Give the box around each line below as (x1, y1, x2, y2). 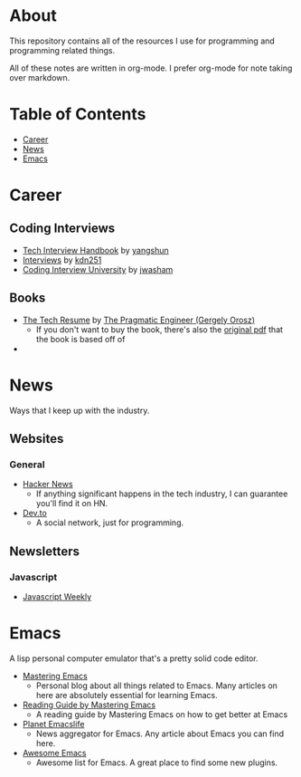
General (9, 458, 45, 471)
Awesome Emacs (22, 747, 87, 758)
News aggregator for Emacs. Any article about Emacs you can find (35, 728, 285, 739)
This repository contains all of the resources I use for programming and (9, 35, 276, 46)
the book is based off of (35, 333, 126, 344)
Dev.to (22, 508, 47, 519)
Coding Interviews (9, 221, 116, 236)
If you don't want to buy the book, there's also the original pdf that (35, 323, 283, 335)
